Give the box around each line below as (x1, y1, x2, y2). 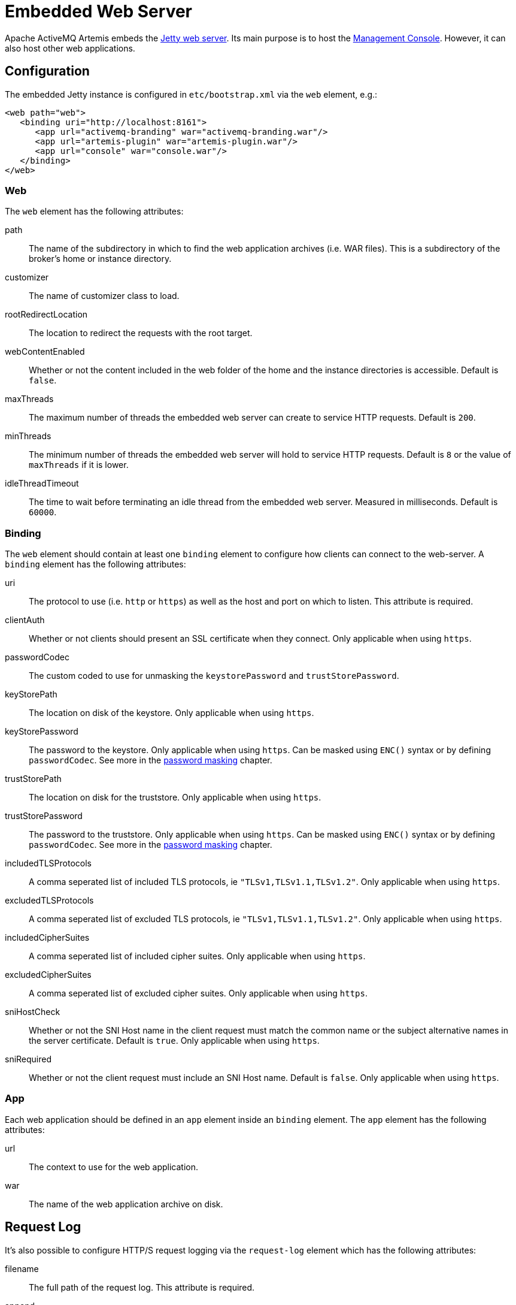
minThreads (5, 431, 51, 442)
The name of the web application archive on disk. (29, 1198, 223, 1209)
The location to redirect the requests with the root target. (29, 328, 253, 339)
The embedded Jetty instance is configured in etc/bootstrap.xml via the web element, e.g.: (5, 89, 378, 99)
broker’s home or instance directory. (29, 253, 172, 264)
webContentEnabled (5, 346, 85, 357)
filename (5, 1263, 39, 1274)
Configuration (5, 64, 90, 79)
